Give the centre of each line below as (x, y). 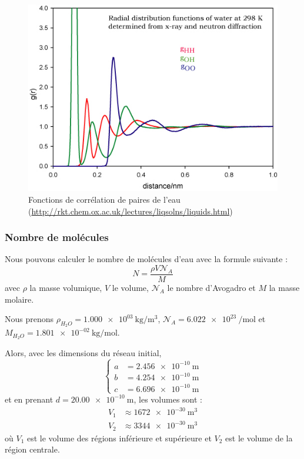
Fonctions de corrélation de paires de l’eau (104, 199)
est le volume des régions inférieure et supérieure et (119, 438)
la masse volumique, (66, 288)
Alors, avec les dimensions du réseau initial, (83, 353)
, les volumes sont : (168, 399)
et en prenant (29, 399)
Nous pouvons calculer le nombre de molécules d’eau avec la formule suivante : (146, 259)
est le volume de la (259, 438)
